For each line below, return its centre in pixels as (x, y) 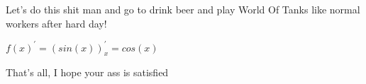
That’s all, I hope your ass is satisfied (87, 72)
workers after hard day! (56, 23)
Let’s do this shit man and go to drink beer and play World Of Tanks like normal (183, 9)
